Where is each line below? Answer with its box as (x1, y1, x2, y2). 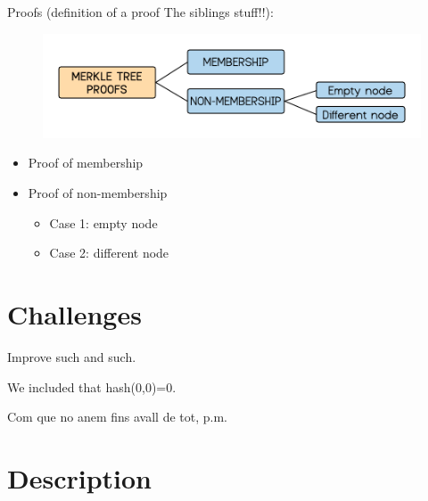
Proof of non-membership (28, 184, 168, 202)
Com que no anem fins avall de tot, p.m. (7, 407, 228, 426)
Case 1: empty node (49, 213, 158, 232)
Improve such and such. (7, 347, 136, 365)
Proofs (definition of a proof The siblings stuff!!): (7, 3, 274, 21)
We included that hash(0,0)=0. (7, 377, 177, 396)
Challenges (7, 296, 142, 333)
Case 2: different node (49, 243, 169, 262)
